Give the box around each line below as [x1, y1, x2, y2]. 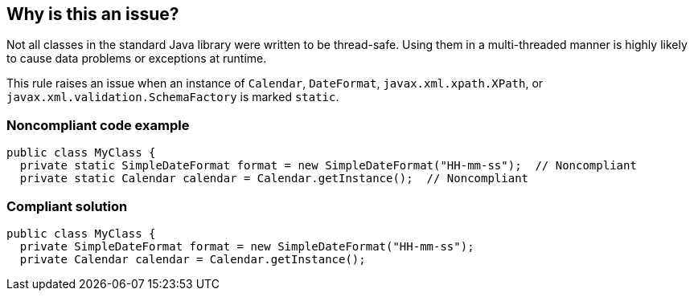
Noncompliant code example [6, 116, 190, 133]
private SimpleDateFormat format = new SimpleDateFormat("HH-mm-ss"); [19, 239, 474, 253]
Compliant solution [6, 197, 128, 214]
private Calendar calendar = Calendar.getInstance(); [19, 252, 366, 266]
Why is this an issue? [6, 4, 179, 24]
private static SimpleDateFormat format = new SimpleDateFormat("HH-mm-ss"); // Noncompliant [19, 159, 637, 173]
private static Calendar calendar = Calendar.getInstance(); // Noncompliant [19, 172, 529, 185]
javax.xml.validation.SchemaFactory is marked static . [6, 90, 339, 104]
